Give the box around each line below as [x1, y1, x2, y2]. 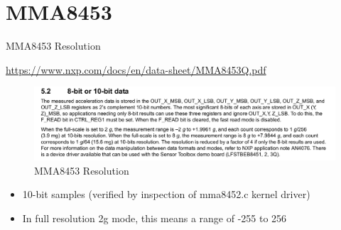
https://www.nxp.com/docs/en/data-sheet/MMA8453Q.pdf [6, 62, 266, 77]
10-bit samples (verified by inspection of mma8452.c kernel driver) [22, 187, 310, 202]
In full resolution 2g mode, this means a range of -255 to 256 [22, 211, 287, 226]
